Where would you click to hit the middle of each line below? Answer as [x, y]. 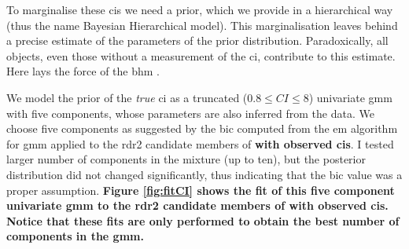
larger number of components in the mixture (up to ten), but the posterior [186, 159]
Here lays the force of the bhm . [83, 71]
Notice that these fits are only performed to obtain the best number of [203, 220]
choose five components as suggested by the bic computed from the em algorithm [202, 128]
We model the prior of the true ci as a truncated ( [127, 97]
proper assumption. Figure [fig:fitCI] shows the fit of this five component [201, 190]
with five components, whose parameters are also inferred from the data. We [190, 113]
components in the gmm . [75, 236]
